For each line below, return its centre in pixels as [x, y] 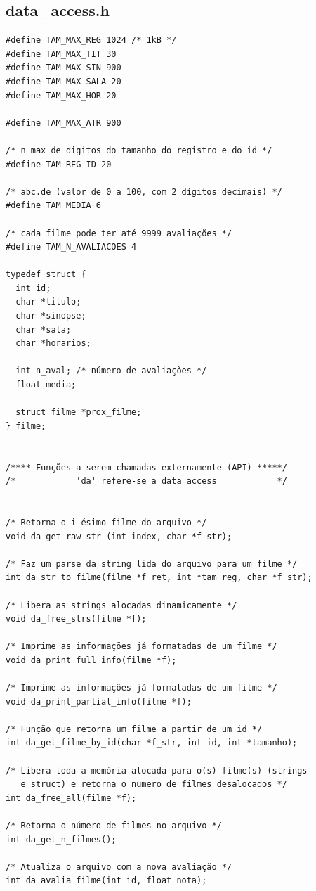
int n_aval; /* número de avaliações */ [111, 371]
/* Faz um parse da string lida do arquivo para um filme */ [152, 564]
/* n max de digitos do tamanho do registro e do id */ [139, 150]
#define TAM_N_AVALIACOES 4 [71, 247]
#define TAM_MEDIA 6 [54, 206]
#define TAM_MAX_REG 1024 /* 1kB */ [91, 40]
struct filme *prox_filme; [79, 412]
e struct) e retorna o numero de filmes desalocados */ [154, 784]
